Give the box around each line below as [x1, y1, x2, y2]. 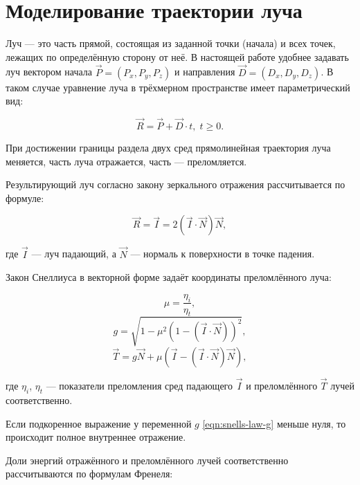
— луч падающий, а [31, 246, 116, 261]
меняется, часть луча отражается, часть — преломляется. [6, 154, 247, 168]
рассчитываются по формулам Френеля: [6, 466, 173, 481]
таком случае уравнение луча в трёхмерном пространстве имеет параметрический [6, 80, 350, 94]
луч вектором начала [6, 64, 92, 79]
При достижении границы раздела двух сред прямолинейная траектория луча [6, 140, 331, 154]
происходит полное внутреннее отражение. [6, 430, 186, 444]
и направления [174, 64, 235, 79]
